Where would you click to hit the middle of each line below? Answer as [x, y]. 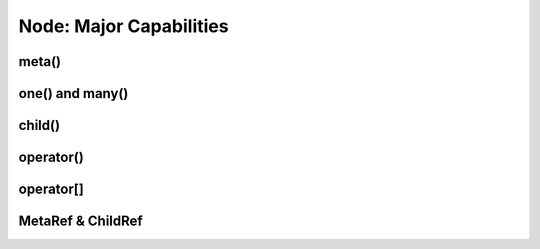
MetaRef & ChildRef [81, 221]
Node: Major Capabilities [123, 26]
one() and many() [73, 93]
